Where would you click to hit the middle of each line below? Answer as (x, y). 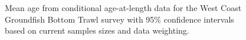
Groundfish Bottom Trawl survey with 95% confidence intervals (119, 19)
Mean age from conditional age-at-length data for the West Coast (123, 8)
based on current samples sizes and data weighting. (97, 30)
